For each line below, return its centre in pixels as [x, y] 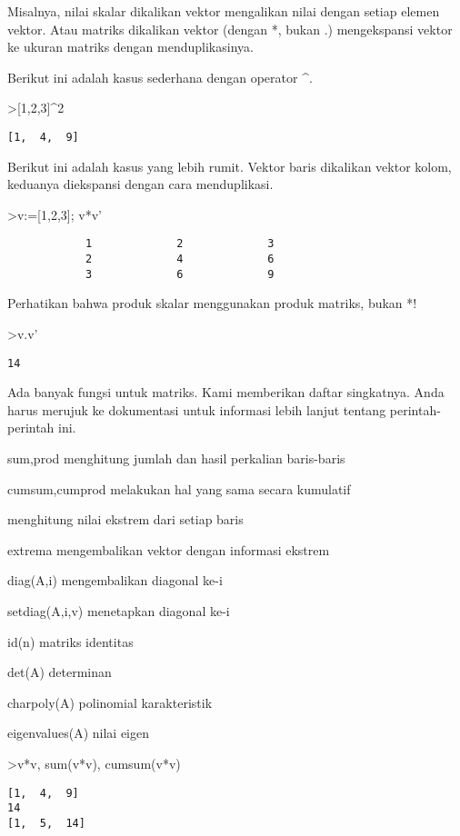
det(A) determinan [60, 672]
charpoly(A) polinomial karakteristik [110, 702]
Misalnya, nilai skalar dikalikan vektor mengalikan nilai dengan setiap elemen [224, 11]
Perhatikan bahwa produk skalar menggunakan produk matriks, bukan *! [212, 303]
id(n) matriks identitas [70, 641]
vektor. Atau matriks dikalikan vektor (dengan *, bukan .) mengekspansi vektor [230, 29]
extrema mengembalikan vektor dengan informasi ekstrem [169, 549]
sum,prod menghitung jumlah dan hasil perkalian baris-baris [176, 458]
